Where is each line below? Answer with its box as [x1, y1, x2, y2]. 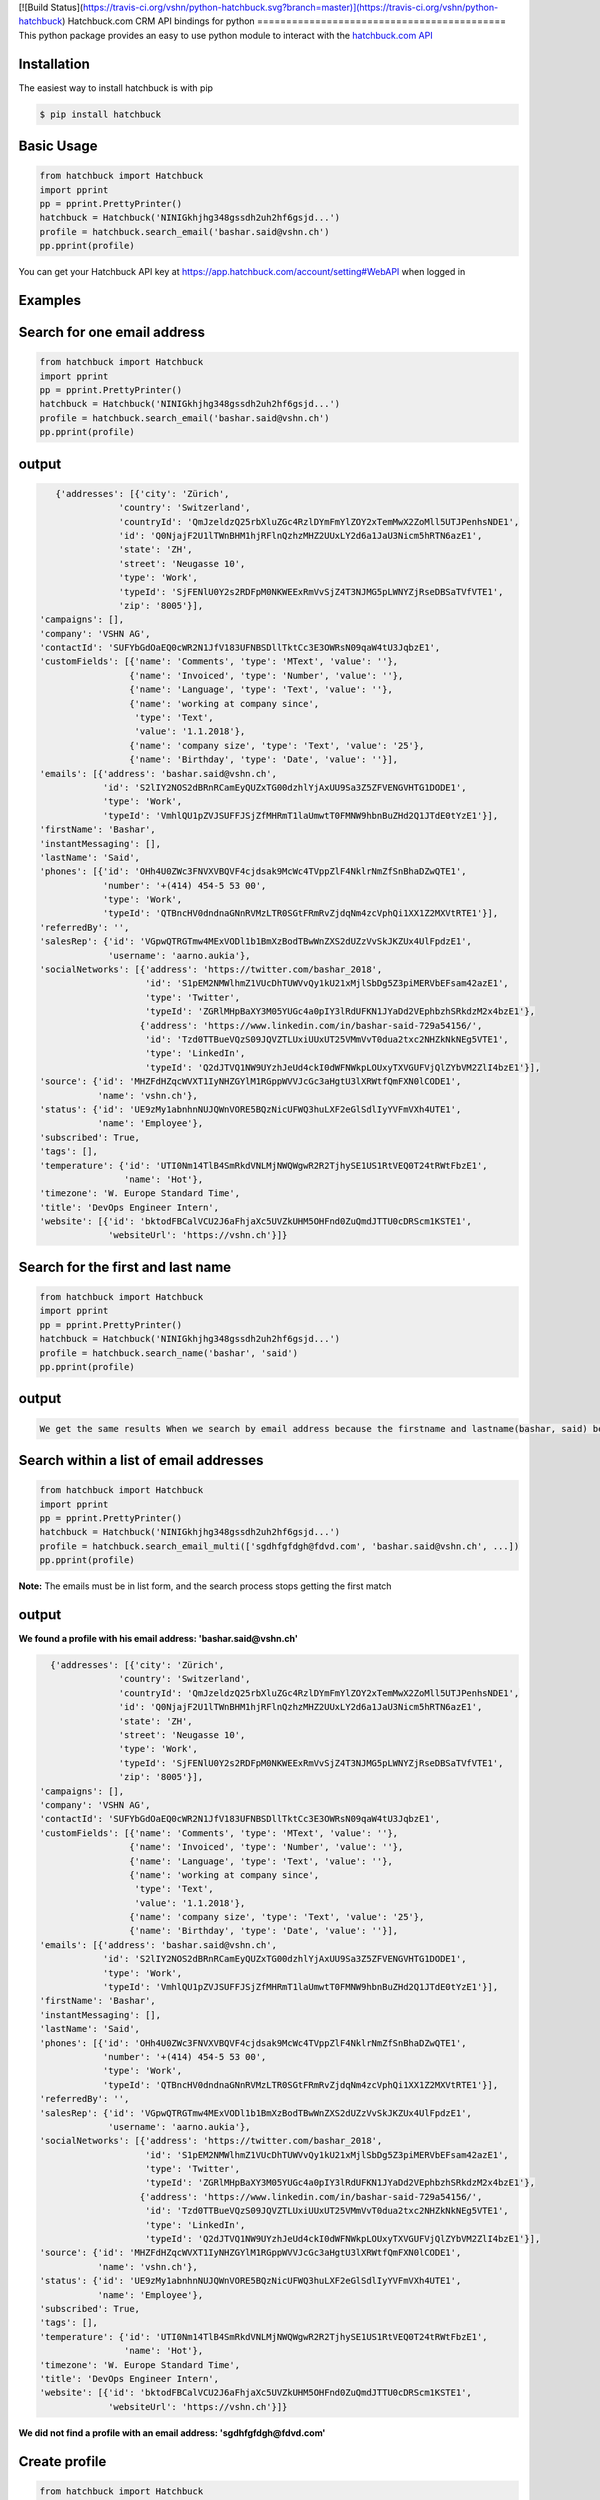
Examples [18, 292, 82, 309]
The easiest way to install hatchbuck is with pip [18, 81, 214, 94]
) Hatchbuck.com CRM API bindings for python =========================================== [61, 15, 507, 27]
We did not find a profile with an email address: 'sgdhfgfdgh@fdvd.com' [18, 2426, 326, 2439]
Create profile [18, 2453, 107, 2470]
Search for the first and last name [18, 1258, 232, 1275]
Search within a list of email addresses [18, 1452, 264, 1469]
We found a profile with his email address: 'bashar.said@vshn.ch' [18, 1633, 299, 1645]
